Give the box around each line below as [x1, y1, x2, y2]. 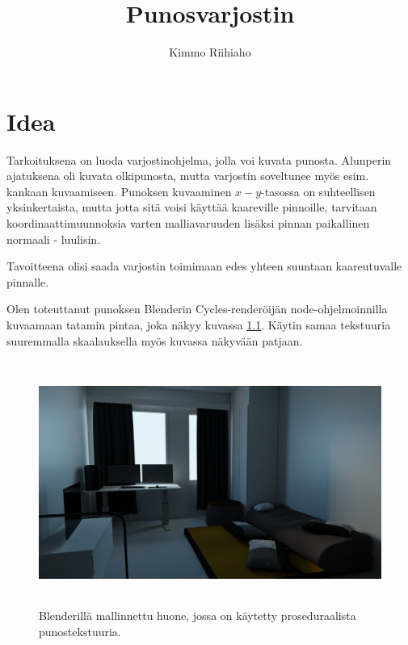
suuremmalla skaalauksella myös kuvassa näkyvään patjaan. [6, 332, 303, 349]
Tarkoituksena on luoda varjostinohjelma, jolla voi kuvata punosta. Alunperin [6, 151, 392, 168]
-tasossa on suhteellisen [261, 182, 376, 199]
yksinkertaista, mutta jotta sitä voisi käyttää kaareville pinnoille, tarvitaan [6, 199, 377, 216]
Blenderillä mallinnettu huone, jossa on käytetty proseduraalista [39, 607, 356, 624]
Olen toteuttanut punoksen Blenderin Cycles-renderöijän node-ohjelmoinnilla [6, 300, 388, 317]
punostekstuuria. [39, 622, 121, 639]
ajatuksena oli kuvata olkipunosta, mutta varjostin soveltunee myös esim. [6, 167, 369, 184]
